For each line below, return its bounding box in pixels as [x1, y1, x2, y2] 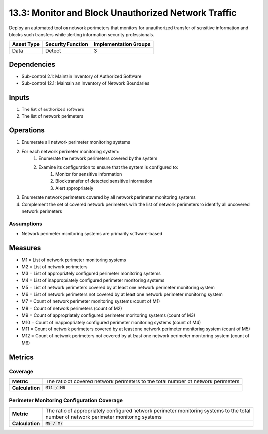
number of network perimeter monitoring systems [45, 413, 162, 420]
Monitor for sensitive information [55, 171, 122, 177]
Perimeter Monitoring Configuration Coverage [9, 397, 123, 404]
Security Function [45, 41, 89, 48]
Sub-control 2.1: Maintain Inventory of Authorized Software [21, 73, 142, 79]
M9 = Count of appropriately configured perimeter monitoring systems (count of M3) [21, 312, 196, 318]
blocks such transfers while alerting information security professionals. [9, 31, 155, 37]
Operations [9, 126, 45, 135]
